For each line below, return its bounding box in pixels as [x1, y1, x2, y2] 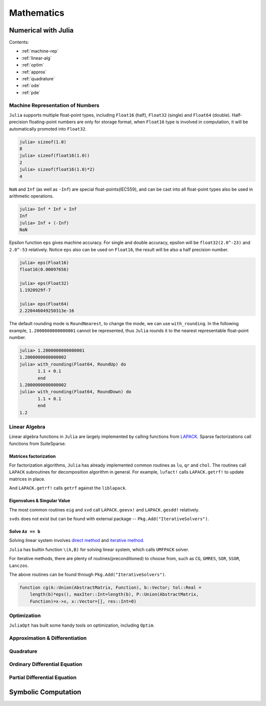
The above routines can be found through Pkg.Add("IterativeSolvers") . [9, 572, 166, 577]
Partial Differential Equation [9, 674, 77, 681]
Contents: [9, 39, 29, 45]
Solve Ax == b [9, 529, 40, 535]
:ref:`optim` [21, 62, 44, 68]
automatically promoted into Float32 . [9, 126, 87, 132]
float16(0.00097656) [19, 267, 69, 272]
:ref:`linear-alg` [21, 55, 52, 61]
